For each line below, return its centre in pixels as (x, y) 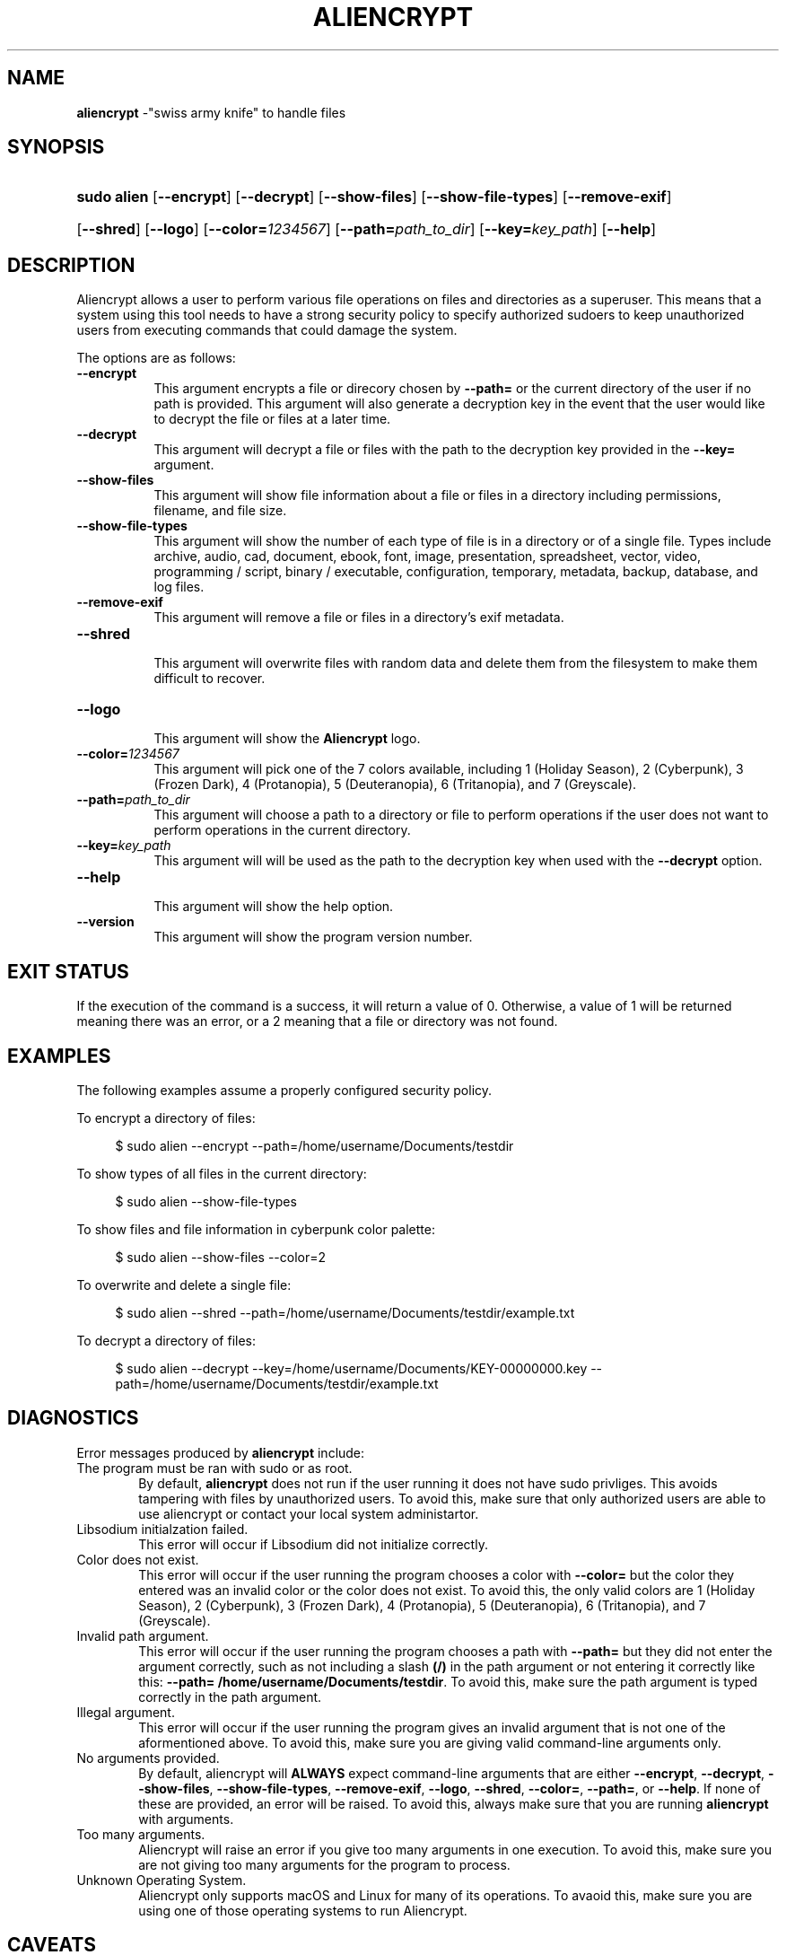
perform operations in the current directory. (282, 830)
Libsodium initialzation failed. (162, 1529)
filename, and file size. (220, 511)
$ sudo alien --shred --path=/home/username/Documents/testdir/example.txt (345, 1312)
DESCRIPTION (71, 265)
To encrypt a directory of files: (166, 1118)
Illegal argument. (126, 1712)
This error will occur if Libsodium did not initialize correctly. (313, 1544)
